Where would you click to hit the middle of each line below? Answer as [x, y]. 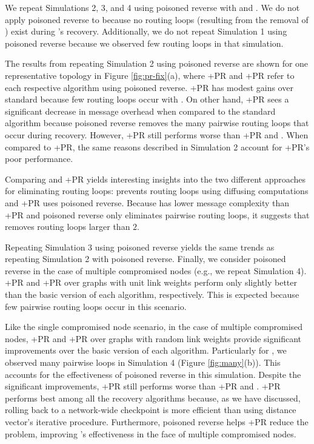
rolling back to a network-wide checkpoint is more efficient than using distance [151, 410]
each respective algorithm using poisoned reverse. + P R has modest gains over [149, 87]
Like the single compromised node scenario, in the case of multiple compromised [154, 327]
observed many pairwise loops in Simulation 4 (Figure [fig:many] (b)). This [143, 362]
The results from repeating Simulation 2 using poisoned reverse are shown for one [157, 63]
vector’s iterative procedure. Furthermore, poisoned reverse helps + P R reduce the [157, 422]
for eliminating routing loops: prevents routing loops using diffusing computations [157, 191]
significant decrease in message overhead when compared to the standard [140, 111]
